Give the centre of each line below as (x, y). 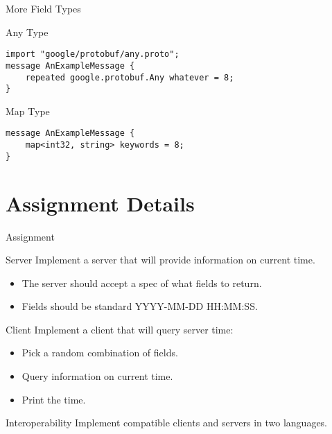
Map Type (28, 111)
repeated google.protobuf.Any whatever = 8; (130, 77)
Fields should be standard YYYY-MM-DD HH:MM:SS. (140, 306)
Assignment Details (100, 203)
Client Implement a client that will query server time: (120, 329)
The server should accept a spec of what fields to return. (142, 283)
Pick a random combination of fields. (100, 353)
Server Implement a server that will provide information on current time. (160, 260)
